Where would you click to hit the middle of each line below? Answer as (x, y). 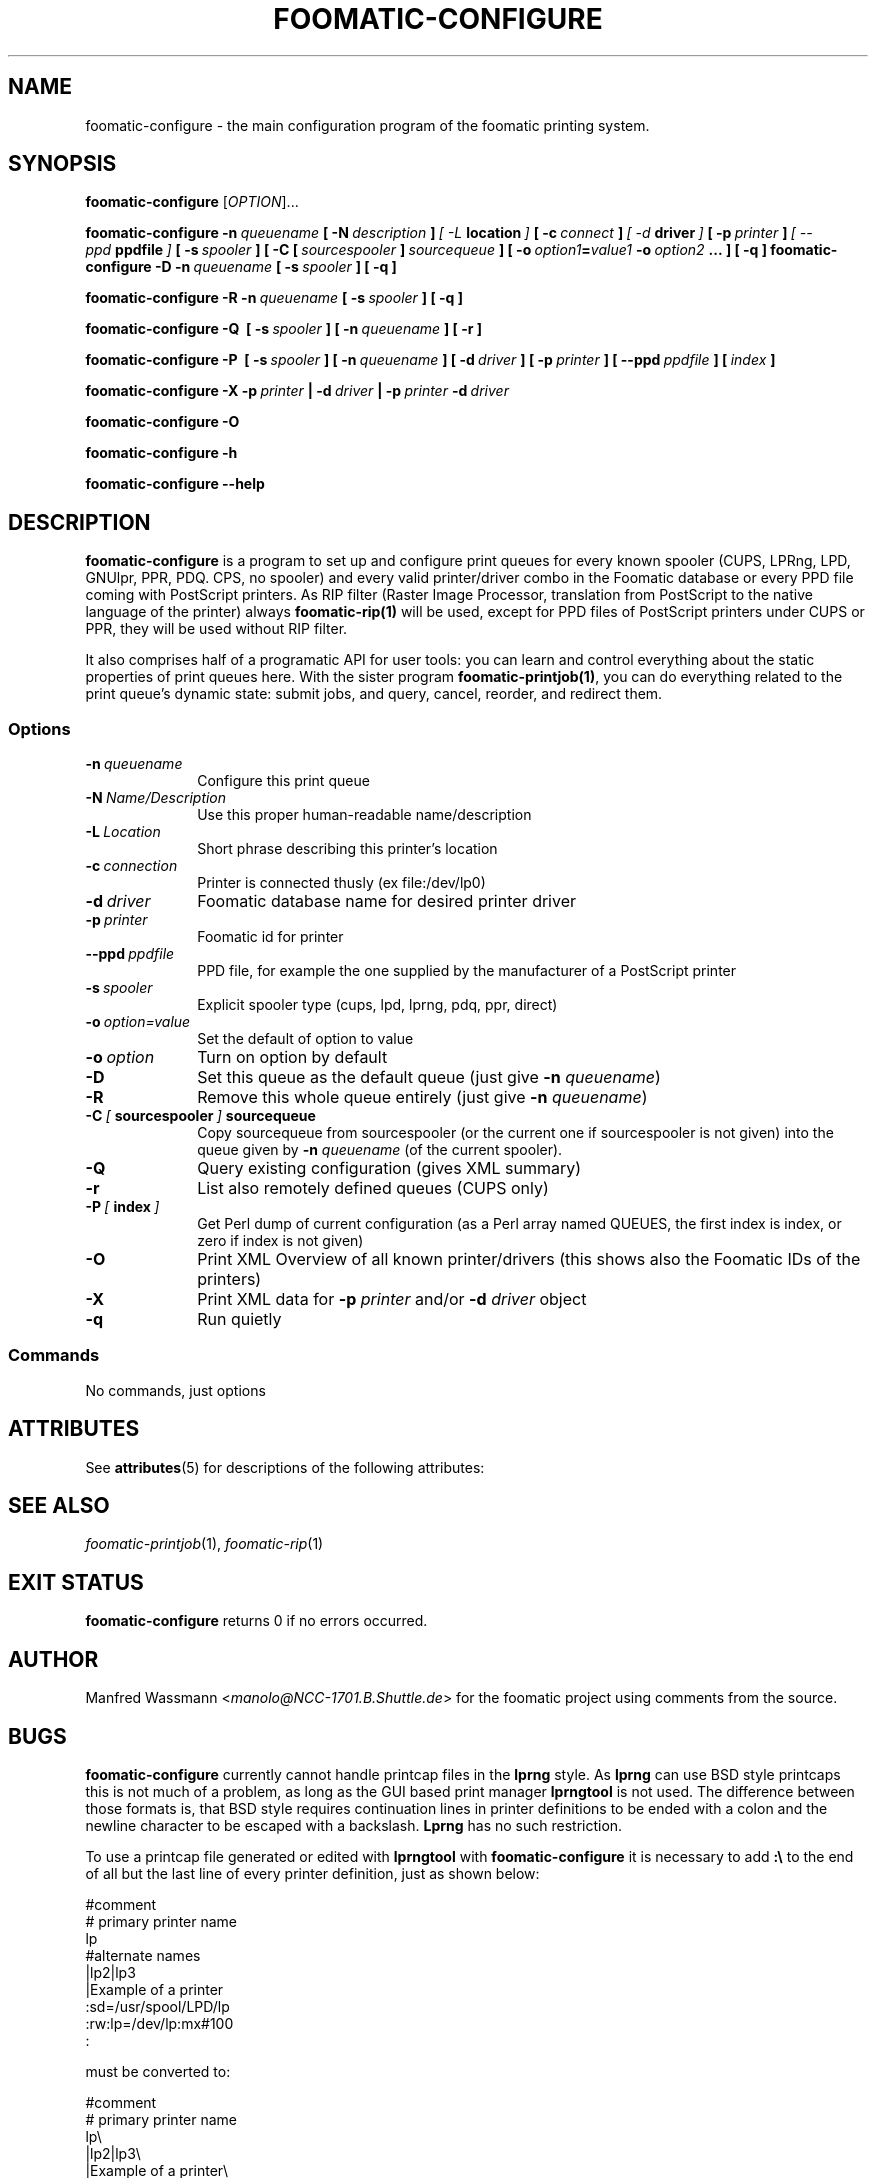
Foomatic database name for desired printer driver (387, 901)
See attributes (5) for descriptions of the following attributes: (285, 1467)
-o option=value (138, 1022)
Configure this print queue (283, 781)
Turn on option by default (292, 1057)
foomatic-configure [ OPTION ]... (192, 202)
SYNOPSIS (62, 164)
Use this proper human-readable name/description (364, 815)
